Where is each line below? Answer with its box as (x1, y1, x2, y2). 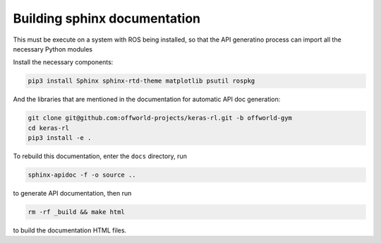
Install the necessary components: (13, 58, 114, 66)
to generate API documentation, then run (13, 189, 132, 198)
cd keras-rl (28, 124, 70, 132)
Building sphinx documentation (13, 11, 201, 26)
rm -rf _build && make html (28, 208, 125, 215)
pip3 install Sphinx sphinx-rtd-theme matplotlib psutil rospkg (28, 77, 255, 85)
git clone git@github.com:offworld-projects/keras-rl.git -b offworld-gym (28, 114, 293, 122)
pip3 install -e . (28, 134, 92, 142)
